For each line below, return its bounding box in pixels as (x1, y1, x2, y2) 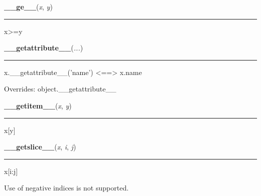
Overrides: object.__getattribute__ (4, 83, 116, 94)
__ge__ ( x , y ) (4, 1, 53, 11)
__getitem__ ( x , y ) (4, 100, 72, 110)
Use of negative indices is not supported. (4, 182, 129, 193)
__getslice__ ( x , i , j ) (4, 141, 76, 152)
